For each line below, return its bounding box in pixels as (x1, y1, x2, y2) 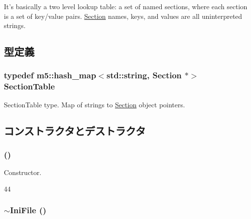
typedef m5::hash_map (4, 69, 96, 81)
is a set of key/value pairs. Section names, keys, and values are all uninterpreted (4, 11, 242, 21)
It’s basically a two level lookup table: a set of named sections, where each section (4, 1, 248, 11)
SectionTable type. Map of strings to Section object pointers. (4, 99, 185, 109)
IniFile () (10, 204, 47, 216)
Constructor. (4, 167, 42, 177)
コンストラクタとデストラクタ (4, 123, 146, 138)
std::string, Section (106, 69, 182, 81)
